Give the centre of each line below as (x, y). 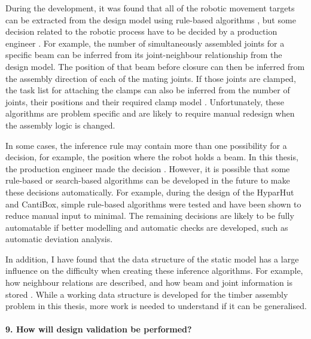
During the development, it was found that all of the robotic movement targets (150, 8)
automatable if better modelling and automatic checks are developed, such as (147, 227)
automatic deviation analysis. (59, 239)
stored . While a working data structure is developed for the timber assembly (147, 294)
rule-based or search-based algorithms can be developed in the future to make (148, 180)
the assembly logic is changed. (60, 125)
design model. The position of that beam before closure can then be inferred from (155, 66)
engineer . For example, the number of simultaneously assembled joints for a (145, 43)
